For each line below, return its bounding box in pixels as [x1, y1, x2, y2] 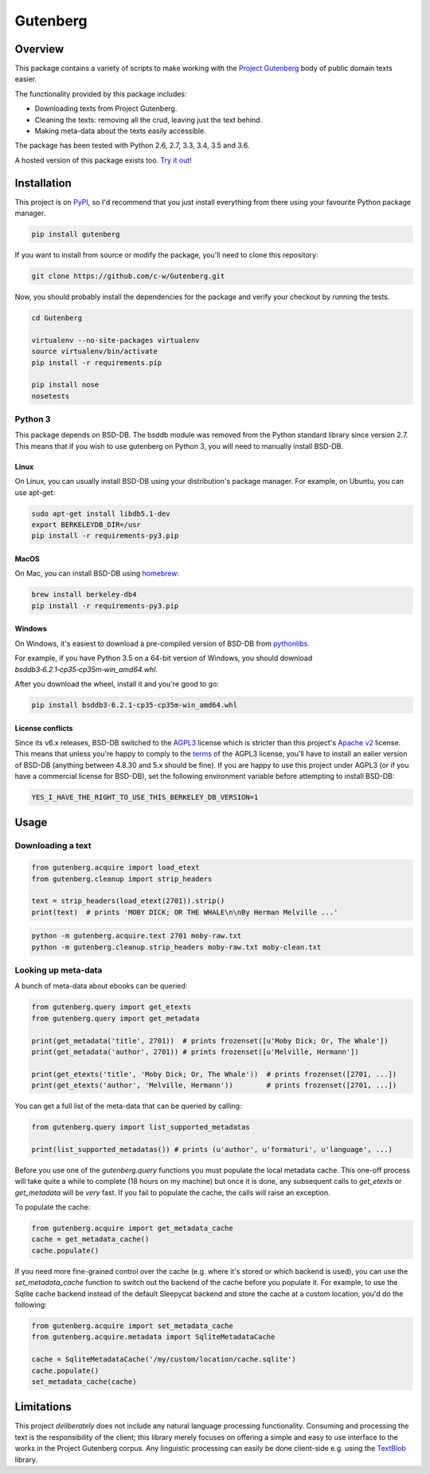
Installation [14, 176, 72, 190]
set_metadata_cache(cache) [31, 1377, 137, 1386]
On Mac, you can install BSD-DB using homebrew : [14, 568, 179, 578]
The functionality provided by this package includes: [14, 88, 187, 99]
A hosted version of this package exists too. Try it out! [14, 155, 193, 165]
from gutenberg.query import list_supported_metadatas [31, 1122, 250, 1132]
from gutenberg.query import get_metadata [31, 1013, 200, 1023]
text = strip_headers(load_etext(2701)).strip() [31, 897, 225, 906]
